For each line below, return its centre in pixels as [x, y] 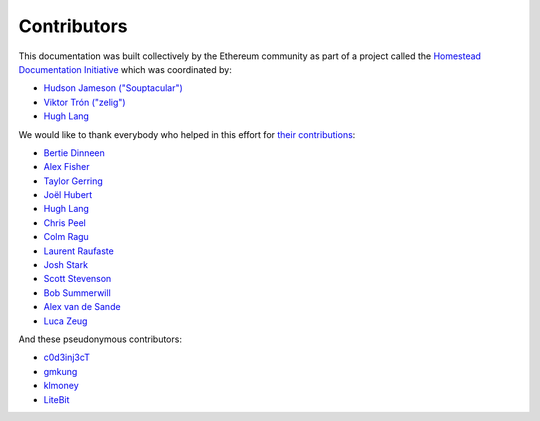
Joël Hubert [68, 195]
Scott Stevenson [77, 279]
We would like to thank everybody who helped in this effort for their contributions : [187, 134]
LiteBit [56, 399]
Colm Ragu [66, 237]
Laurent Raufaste [78, 251]
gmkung [60, 371]
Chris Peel [65, 222]
